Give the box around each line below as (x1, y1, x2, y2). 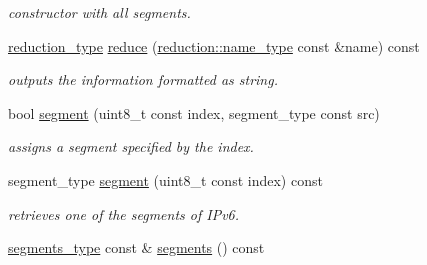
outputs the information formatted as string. (8, 69, 278, 90)
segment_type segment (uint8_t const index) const (8, 169, 323, 190)
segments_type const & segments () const (8, 237, 265, 258)
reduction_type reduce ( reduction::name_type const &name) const (8, 35, 420, 56)
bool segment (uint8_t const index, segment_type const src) (8, 102, 380, 123)
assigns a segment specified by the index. (8, 136, 254, 157)
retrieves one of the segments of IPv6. (8, 203, 240, 224)
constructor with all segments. (8, 2, 191, 22)
